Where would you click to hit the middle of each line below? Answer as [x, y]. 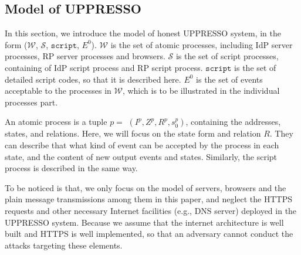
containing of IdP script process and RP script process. [104, 67]
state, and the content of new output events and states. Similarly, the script [141, 156]
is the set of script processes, [227, 56]
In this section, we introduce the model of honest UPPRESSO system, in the [143, 33]
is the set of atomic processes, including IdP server [202, 44]
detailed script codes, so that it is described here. [93, 79]
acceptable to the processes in [58, 91]
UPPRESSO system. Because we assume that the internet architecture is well [144, 222]
